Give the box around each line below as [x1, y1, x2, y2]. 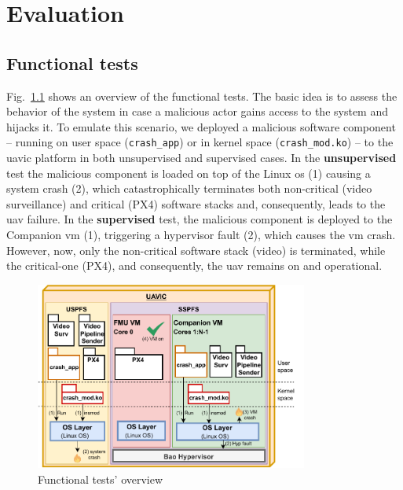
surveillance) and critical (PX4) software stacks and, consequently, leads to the [6, 195, 386, 212]
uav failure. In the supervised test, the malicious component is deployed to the [6, 211, 393, 227]
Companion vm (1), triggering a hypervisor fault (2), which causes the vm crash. [6, 226, 396, 242]
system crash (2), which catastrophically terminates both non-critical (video [6, 180, 372, 197]
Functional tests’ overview [38, 470, 163, 487]
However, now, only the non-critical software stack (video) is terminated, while [6, 241, 386, 258]
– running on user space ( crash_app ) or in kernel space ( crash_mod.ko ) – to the [6, 134, 394, 150]
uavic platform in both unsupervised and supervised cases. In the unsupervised [6, 149, 397, 166]
